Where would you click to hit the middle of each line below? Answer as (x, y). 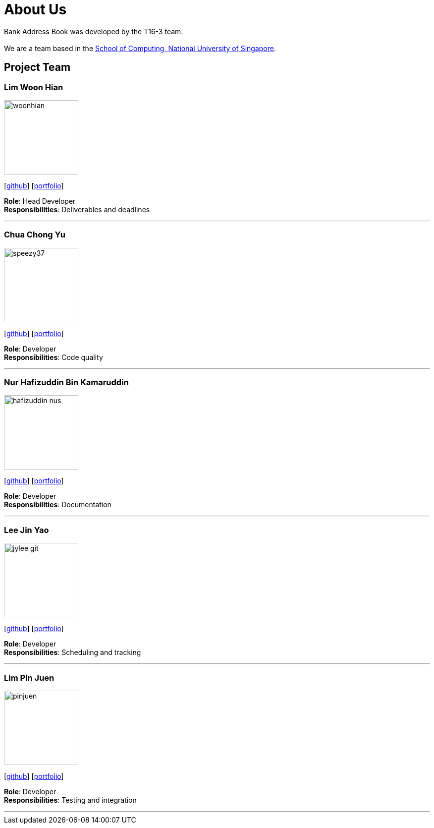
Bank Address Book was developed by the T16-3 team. (94, 31)
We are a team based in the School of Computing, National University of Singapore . (140, 48)
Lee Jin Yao (27, 530)
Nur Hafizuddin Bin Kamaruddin (66, 383)
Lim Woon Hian (34, 87)
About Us (35, 9)
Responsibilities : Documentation (58, 505)
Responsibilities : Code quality (54, 357)
